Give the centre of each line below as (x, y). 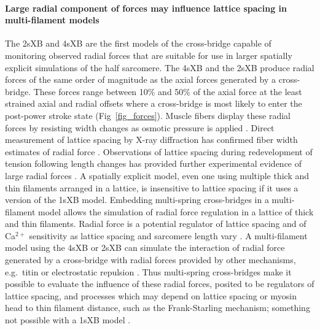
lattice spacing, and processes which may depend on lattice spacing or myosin (151, 295)
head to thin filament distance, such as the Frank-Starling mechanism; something (158, 308)
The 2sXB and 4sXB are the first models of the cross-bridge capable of (138, 43)
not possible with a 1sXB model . (68, 320)
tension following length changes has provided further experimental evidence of (154, 163)
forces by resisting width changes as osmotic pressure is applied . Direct (140, 127)
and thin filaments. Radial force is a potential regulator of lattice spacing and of (156, 224)
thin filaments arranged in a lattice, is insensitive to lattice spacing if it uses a (152, 187)
